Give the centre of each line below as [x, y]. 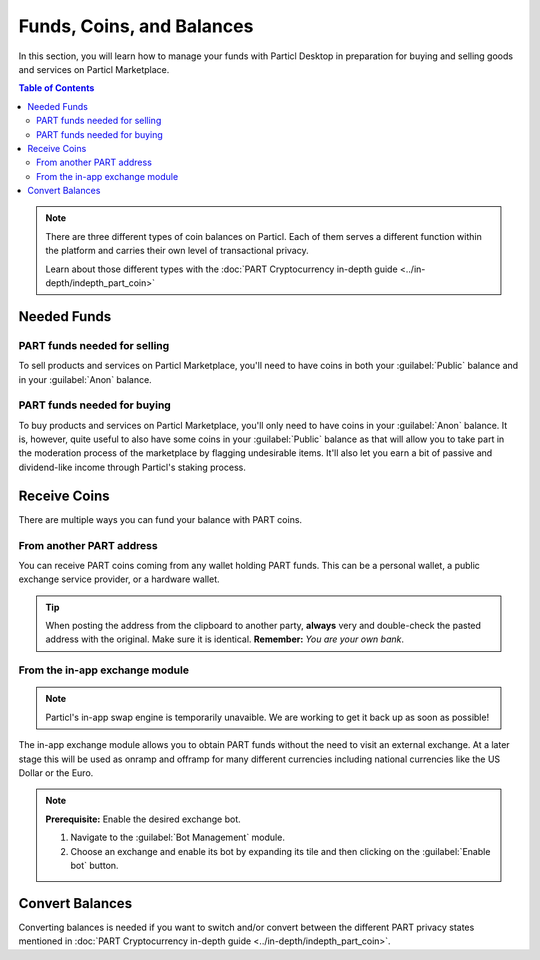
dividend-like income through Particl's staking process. [132, 467]
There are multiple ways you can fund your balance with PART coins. [160, 519]
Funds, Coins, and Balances [136, 26]
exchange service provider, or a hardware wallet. [119, 579]
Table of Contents [56, 88]
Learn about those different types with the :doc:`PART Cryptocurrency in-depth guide [222, 269]
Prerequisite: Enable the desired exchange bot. [143, 819]
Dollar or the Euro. [56, 773]
